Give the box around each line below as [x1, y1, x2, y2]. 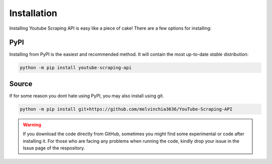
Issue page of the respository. [23, 145, 85, 151]
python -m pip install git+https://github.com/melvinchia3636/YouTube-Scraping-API [20, 106, 233, 112]
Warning [23, 121, 41, 128]
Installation [9, 8, 57, 19]
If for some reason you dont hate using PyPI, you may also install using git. [9, 93, 164, 99]
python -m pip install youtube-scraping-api [20, 65, 132, 70]
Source [9, 79, 33, 88]
